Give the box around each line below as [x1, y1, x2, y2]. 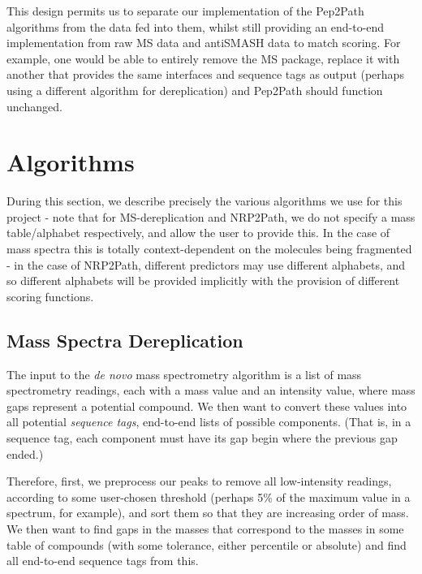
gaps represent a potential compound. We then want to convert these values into [6, 397, 407, 414]
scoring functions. [6, 287, 94, 304]
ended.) [6, 445, 44, 462]
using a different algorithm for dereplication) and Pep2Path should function [6, 81, 383, 98]
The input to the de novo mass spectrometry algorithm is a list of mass [6, 365, 362, 382]
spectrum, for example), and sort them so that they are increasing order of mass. [6, 504, 409, 521]
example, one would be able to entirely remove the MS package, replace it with [6, 50, 400, 67]
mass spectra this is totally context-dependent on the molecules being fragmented [6, 240, 412, 257]
